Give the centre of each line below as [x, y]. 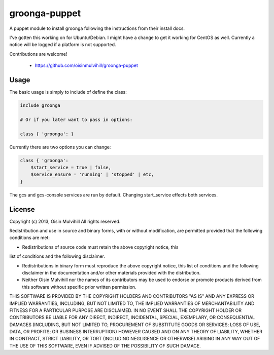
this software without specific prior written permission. [79, 287]
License [22, 209]
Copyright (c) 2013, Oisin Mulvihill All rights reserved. [65, 221]
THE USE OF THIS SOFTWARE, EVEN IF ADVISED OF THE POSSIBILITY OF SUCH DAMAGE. [105, 346]
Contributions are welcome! [38, 54]
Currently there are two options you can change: [60, 147]
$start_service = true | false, [71, 167]
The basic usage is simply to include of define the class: [68, 92]
